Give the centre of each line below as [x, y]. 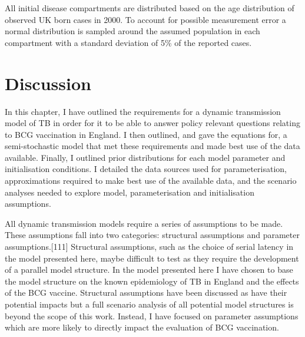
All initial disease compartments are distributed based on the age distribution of [150, 8]
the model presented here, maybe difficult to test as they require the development [152, 258]
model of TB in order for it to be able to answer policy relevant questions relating [152, 123]
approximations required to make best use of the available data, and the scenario [151, 181]
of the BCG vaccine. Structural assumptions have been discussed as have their [146, 293]
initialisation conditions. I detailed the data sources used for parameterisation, [146, 169]
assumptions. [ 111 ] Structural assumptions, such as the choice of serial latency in [149, 247]
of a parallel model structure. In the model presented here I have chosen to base [149, 270]
